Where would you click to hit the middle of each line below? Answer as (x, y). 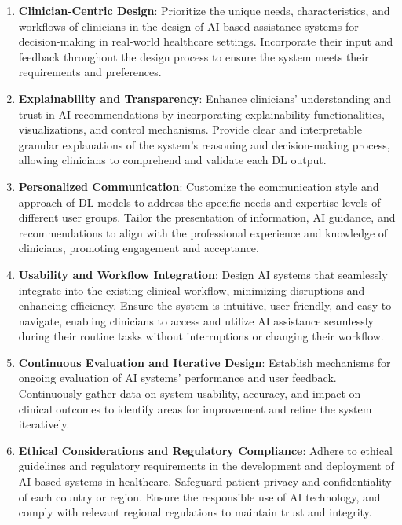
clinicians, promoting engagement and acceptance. (139, 248)
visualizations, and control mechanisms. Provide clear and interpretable (190, 129)
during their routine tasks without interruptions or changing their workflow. (201, 336)
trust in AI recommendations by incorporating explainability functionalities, (201, 114)
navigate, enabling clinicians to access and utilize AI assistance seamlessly (196, 320)
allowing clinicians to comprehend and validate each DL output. (172, 160)
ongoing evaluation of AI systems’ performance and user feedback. (177, 378)
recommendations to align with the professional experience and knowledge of (203, 232)
